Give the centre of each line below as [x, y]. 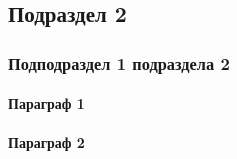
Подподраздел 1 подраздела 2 [119, 62]
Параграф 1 [46, 103]
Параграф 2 [46, 142]
